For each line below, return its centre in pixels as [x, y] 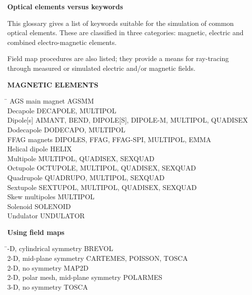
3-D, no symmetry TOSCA [48, 286]
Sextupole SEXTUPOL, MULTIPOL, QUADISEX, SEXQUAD [102, 187]
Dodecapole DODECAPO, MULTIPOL [66, 129]
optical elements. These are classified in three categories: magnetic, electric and [126, 32]
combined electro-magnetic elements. [62, 42]
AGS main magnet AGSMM [52, 101]
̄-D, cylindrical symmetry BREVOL [60, 248]
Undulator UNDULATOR [46, 216]
